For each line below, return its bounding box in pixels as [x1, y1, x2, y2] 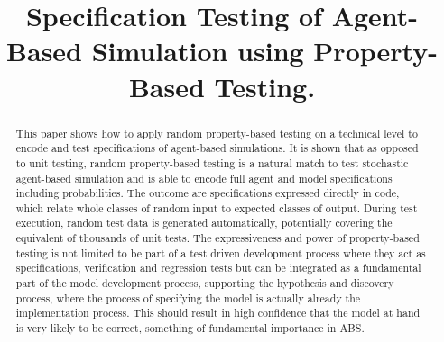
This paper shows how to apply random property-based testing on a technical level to [15, 125, 418, 140]
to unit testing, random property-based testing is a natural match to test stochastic [15, 155, 409, 170]
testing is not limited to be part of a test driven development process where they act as [15, 245, 426, 260]
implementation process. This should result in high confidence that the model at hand [15, 305, 421, 320]
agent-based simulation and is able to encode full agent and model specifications [15, 170, 393, 185]
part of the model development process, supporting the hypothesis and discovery [15, 275, 394, 291]
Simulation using [91, 32, 304, 69]
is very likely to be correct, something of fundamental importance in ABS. [15, 320, 365, 336]
